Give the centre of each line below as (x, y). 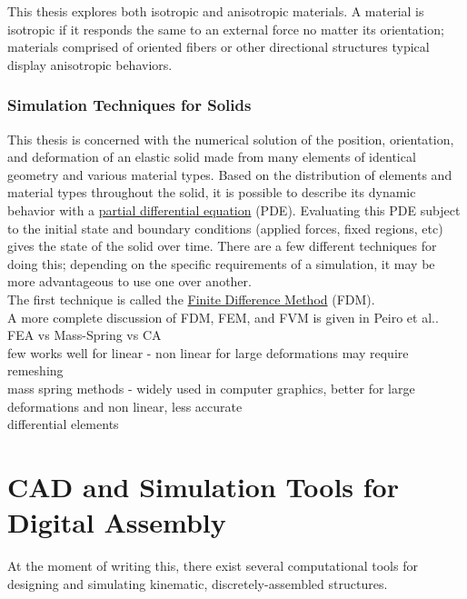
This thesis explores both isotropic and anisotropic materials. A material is (216, 11)
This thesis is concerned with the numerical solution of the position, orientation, (231, 139)
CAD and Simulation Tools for (203, 486)
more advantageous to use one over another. (129, 281)
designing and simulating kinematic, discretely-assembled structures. (198, 583)
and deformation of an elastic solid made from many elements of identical (212, 157)
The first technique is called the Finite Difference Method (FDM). (191, 299)
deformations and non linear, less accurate (125, 406)
